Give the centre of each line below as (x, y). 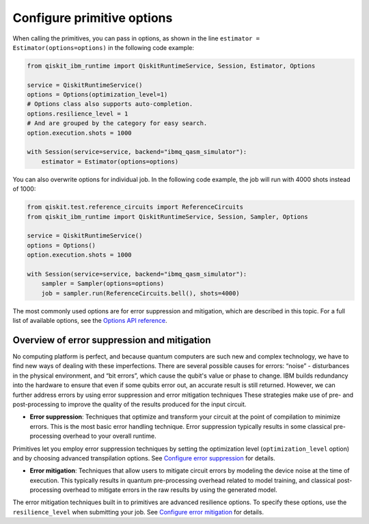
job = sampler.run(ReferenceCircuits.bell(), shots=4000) (140, 293)
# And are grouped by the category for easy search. (117, 123)
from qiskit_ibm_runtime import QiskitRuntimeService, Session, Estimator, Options (171, 66)
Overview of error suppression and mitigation (112, 340)
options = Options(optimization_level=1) (97, 95)
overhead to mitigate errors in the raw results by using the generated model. (170, 490)
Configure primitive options (93, 18)
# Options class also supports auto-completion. (110, 104)
